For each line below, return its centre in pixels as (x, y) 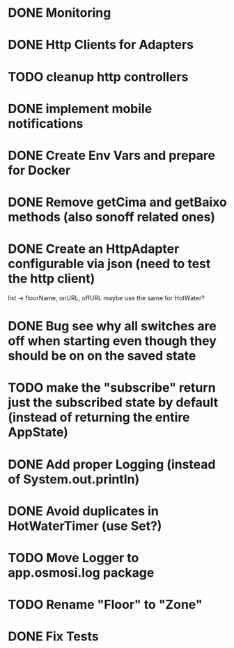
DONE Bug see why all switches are (112, 326)
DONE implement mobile (80, 109)
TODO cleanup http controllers (98, 76)
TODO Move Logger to (73, 558)
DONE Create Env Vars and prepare (111, 155)
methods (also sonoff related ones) (111, 217)
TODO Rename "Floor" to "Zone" (105, 605)
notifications (46, 123)
